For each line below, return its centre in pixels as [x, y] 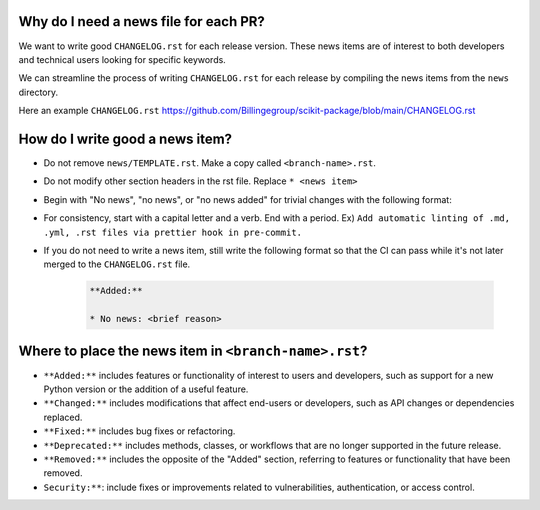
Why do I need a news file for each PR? [141, 21]
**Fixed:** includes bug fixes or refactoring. [139, 431]
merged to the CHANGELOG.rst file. [117, 264]
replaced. [63, 417]
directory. [38, 92]
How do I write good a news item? [125, 138]
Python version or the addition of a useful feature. [146, 389]
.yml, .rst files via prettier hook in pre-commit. [173, 232]
